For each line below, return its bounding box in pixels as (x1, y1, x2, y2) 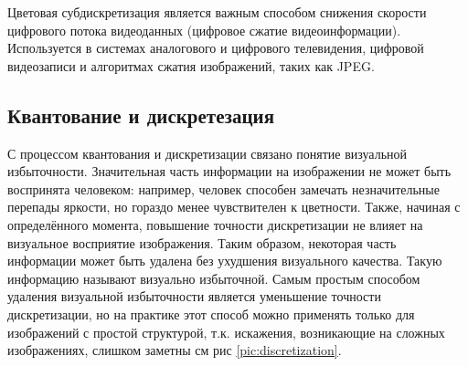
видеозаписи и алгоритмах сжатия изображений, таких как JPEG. (7, 56, 375, 75)
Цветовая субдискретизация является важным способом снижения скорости (7, 3, 427, 21)
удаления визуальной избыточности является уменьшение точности (7, 287, 381, 306)
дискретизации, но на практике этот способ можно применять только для (7, 304, 415, 323)
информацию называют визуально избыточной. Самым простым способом (7, 268, 420, 288)
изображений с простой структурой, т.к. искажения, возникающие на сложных (7, 322, 445, 341)
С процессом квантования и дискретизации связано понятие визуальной (7, 143, 408, 162)
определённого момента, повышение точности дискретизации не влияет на (7, 214, 423, 234)
